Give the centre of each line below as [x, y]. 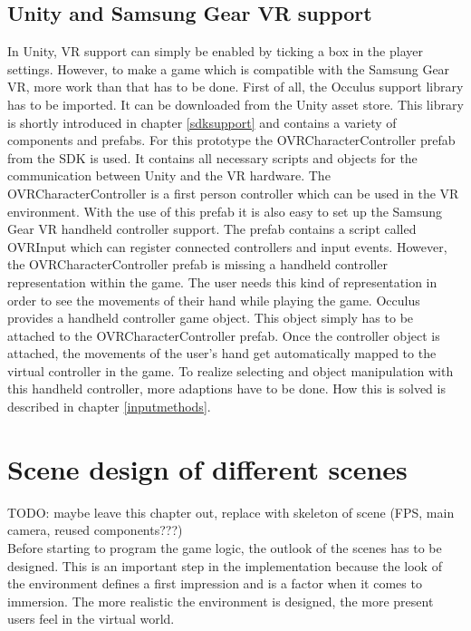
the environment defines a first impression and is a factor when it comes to [215, 583]
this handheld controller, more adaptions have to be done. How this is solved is [226, 388]
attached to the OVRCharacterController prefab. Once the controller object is [224, 335]
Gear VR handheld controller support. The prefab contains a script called [212, 229]
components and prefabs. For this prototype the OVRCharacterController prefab [231, 140]
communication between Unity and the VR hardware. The [169, 175]
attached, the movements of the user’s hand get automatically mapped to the [222, 353]
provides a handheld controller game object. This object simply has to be [211, 318]
